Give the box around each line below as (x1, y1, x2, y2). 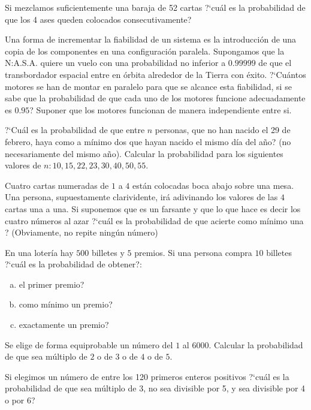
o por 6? (5, 394, 35, 406)
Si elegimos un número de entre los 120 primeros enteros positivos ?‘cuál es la (5, 370, 289, 382)
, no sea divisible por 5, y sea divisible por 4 (143, 382, 306, 394)
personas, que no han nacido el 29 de (155, 123, 291, 136)
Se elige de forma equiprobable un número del (5, 338, 173, 351)
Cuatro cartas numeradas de (5, 179, 109, 191)
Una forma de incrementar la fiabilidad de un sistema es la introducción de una (5, 33, 297, 46)
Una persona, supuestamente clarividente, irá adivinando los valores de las (5, 191, 278, 203)
